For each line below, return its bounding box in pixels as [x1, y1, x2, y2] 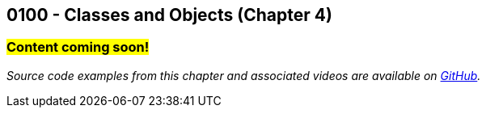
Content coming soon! [6, 39, 150, 56]
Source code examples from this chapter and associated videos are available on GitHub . [6, 68, 481, 82]
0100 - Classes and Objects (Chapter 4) [6, 5, 332, 25]
